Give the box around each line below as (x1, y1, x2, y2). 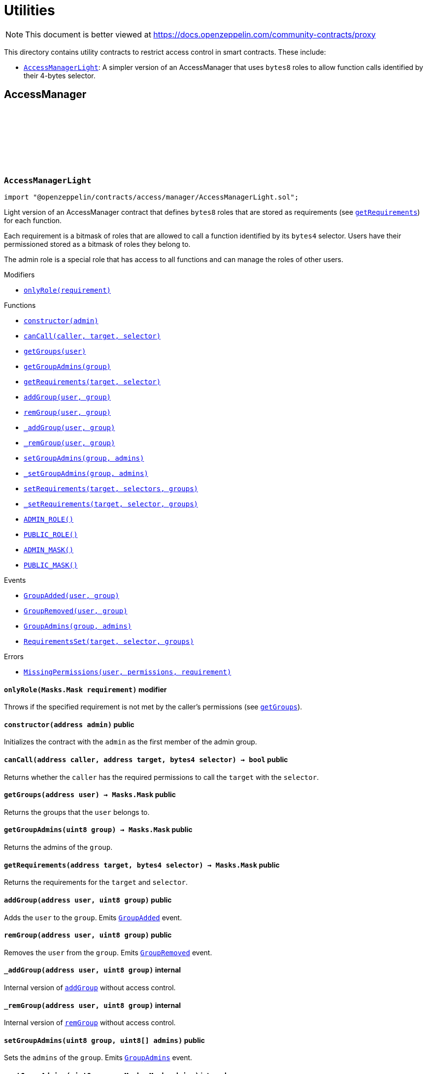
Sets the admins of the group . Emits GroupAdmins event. (4, 1053, 193, 1062)
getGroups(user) (24, 347, 86, 355)
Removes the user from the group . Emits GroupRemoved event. (4, 948, 212, 957)
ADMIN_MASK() (24, 545, 74, 554)
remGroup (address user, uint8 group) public (4, 931, 172, 940)
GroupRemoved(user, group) (24, 606, 128, 615)
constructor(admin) (24, 316, 99, 325)
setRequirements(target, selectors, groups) (24, 484, 198, 493)
